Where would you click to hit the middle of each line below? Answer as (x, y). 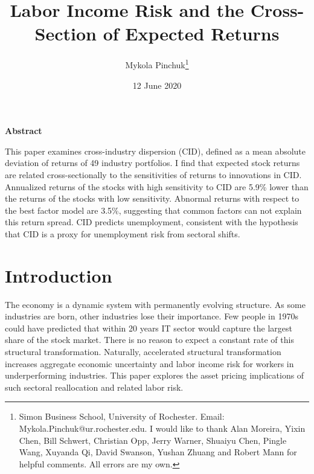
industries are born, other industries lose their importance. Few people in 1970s (152, 316)
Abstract (24, 131)
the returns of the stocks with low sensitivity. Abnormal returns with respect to (152, 198)
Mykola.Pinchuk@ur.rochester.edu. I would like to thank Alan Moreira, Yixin (162, 428)
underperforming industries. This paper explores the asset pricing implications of (155, 375)
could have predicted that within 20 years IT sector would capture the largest (149, 328)
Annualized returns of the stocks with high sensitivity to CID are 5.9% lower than (157, 186)
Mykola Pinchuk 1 (157, 64)
